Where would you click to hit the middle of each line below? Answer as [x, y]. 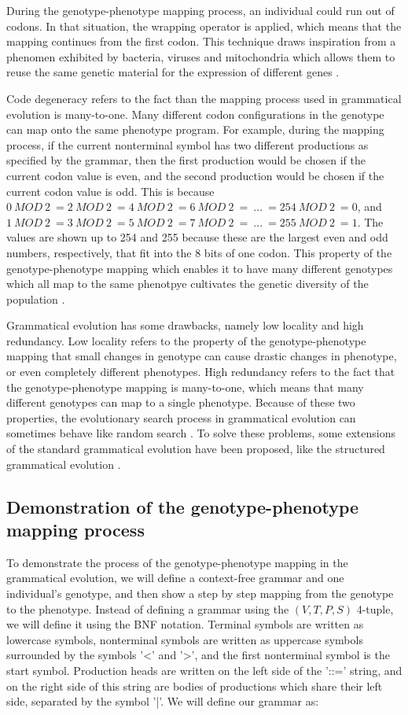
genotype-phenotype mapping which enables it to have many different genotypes [200, 268]
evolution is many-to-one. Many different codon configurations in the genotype [195, 114]
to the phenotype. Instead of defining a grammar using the [148, 608]
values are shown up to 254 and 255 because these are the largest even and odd [197, 237]
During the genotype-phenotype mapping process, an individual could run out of [200, 10]
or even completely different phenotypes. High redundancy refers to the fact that [201, 372]
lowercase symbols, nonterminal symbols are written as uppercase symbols [185, 639]
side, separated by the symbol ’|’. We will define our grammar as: [163, 701]
